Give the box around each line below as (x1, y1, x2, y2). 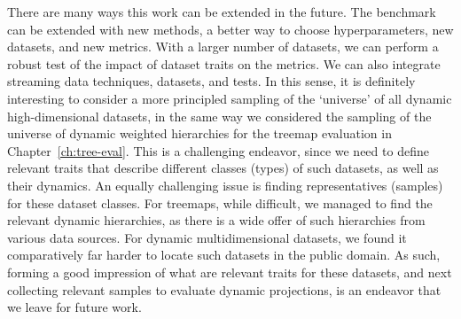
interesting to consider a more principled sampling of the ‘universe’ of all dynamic (7, 89, 452, 107)
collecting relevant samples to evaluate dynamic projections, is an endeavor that (7, 280, 441, 299)
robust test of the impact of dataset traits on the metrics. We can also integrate (7, 54, 441, 73)
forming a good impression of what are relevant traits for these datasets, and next (7, 262, 452, 281)
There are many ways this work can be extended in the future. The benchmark (7, 3, 436, 20)
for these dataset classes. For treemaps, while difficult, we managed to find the (7, 193, 433, 212)
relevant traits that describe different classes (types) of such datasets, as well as (7, 159, 439, 177)
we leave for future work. (7, 298, 142, 316)
